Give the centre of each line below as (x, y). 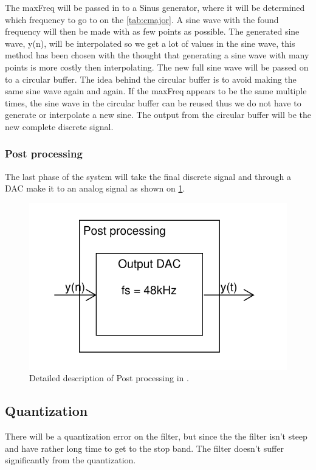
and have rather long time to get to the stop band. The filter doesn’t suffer (144, 448)
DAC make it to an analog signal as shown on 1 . (95, 188)
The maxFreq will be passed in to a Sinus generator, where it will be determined (155, 7)
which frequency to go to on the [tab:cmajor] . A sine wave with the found (142, 19)
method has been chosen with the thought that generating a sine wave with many (157, 55)
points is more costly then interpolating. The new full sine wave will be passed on (157, 67)
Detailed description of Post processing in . (109, 378)
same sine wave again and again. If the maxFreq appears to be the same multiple (156, 91)
